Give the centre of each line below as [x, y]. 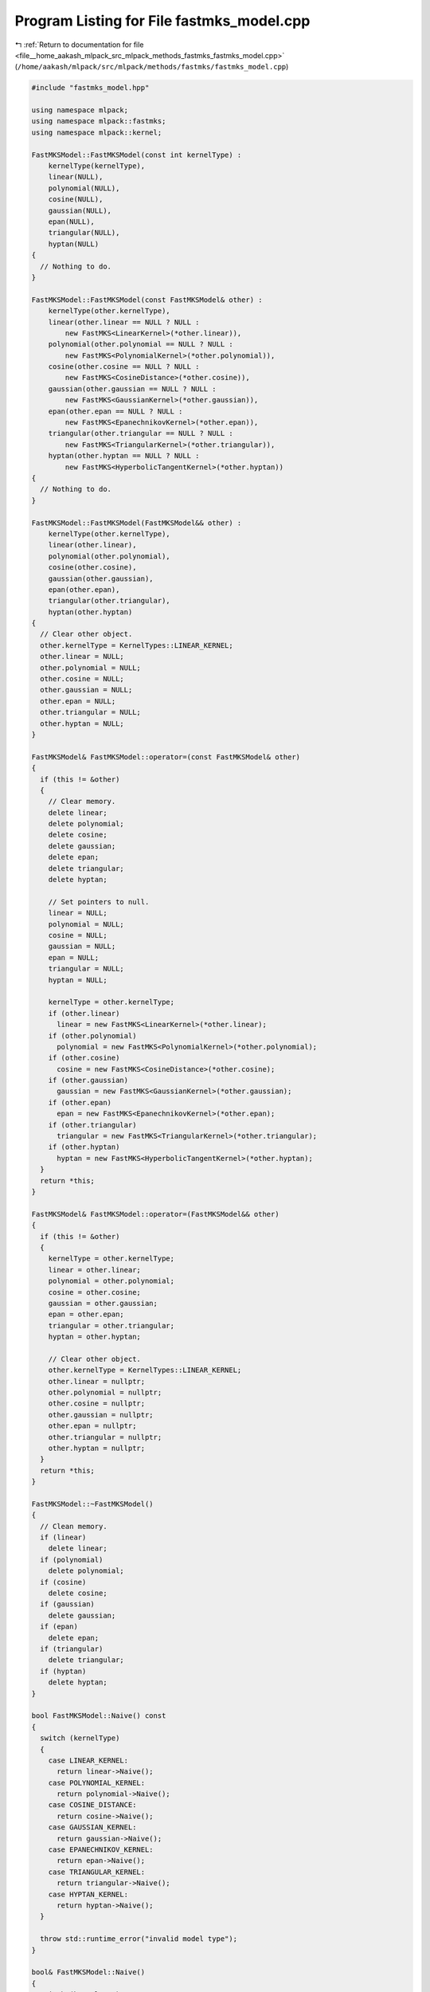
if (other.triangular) [92, 1125]
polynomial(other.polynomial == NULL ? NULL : [141, 344]
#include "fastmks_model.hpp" [90, 88]
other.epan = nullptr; [92, 1426]
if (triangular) [72, 1649]
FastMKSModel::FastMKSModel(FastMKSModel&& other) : [137, 523]
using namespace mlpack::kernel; [97, 132]
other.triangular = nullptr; [105, 1437]
